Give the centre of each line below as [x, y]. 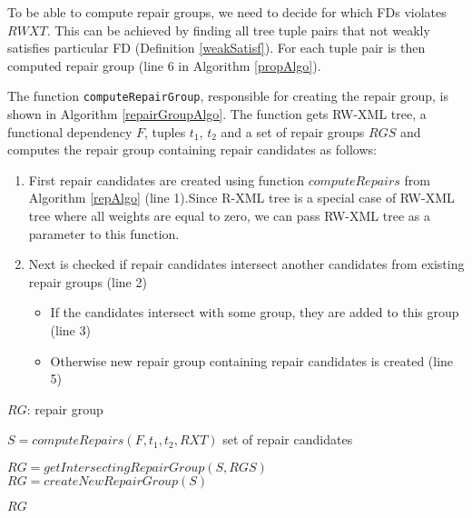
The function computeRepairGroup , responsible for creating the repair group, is [228, 96]
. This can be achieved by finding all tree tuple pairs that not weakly [238, 30]
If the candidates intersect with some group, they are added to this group [255, 312]
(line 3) [70, 329]
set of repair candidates [288, 439]
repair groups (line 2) [88, 281]
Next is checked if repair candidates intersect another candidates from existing [246, 264]
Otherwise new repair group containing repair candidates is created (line [252, 360]
